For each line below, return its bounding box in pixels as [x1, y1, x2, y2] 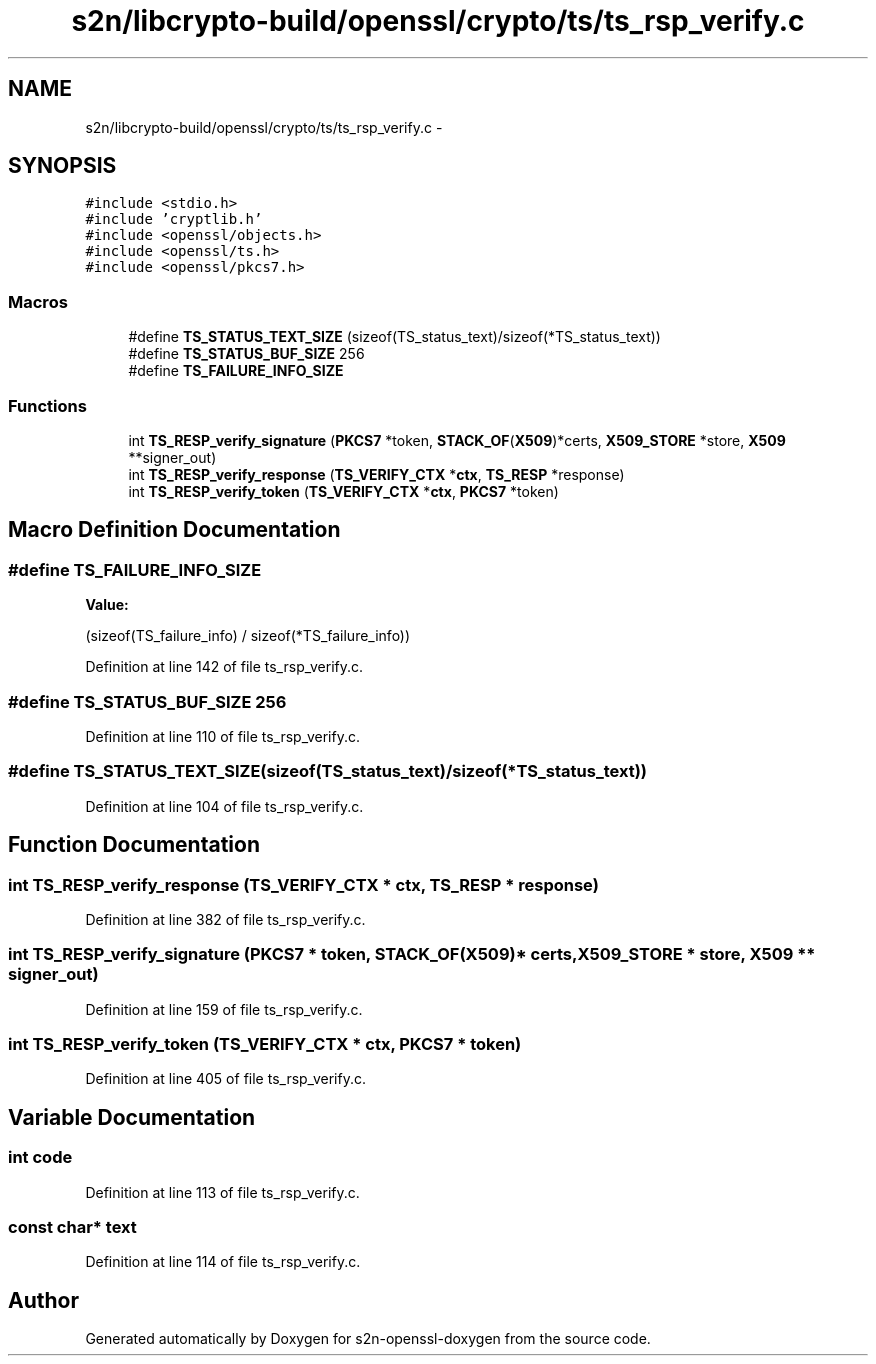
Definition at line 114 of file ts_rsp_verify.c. [85, 1253, 361, 1271]
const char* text [8, 1216, 137, 1237]
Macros [8, 291, 68, 312]
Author [8, 1287, 79, 1313]
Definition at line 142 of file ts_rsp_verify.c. [85, 658, 364, 676]
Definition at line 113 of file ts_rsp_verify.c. [85, 1183, 360, 1201]
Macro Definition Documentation [8, 517, 341, 543]
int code [8, 1147, 73, 1168]
